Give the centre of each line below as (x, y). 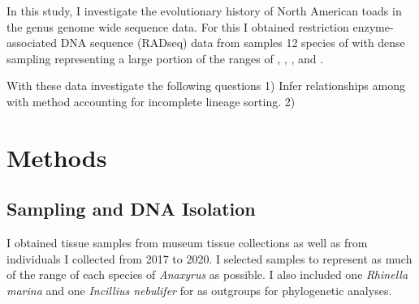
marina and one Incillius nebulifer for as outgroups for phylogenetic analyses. (199, 290)
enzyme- (373, 26)
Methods (57, 157)
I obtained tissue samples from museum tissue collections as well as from (187, 243)
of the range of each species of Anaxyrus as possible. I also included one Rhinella (207, 274)
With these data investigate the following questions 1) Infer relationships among (206, 86)
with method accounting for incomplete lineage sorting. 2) (151, 101)
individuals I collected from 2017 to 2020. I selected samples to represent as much (209, 258)
